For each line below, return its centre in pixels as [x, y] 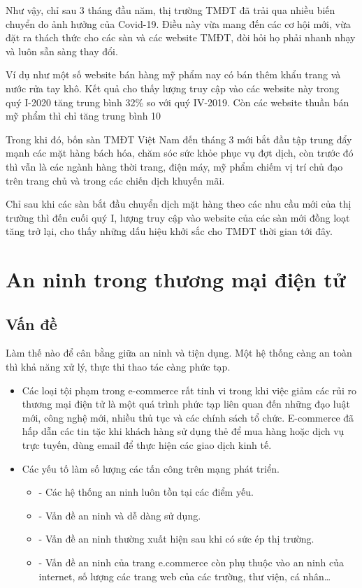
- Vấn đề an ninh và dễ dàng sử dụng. [120, 515]
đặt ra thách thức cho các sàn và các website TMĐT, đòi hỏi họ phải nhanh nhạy [181, 37]
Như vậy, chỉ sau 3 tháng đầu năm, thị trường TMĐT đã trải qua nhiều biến [171, 10]
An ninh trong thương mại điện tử [176, 279]
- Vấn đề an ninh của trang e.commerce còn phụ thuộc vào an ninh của [191, 562]
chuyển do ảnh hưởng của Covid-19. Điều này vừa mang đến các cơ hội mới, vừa [178, 23]
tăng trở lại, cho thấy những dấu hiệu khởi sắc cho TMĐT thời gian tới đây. [169, 231]
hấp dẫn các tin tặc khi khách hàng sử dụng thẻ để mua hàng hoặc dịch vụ [183, 431]
